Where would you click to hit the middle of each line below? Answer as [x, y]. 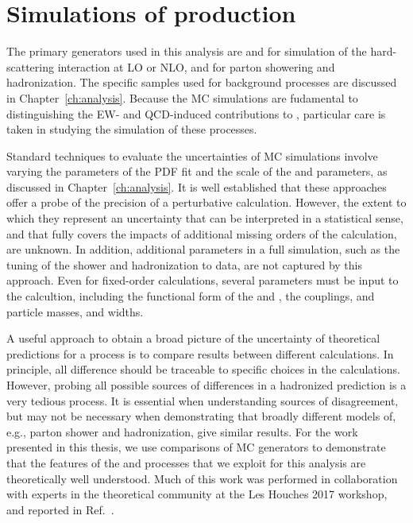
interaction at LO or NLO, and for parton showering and [196, 66]
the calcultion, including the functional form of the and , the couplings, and [191, 296]
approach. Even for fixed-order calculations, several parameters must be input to [203, 280]
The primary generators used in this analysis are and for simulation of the [187, 51]
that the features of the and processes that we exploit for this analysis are [186, 462]
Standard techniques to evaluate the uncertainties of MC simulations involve [192, 155]
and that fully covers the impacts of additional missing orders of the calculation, [202, 233]
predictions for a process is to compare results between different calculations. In [200, 353]
